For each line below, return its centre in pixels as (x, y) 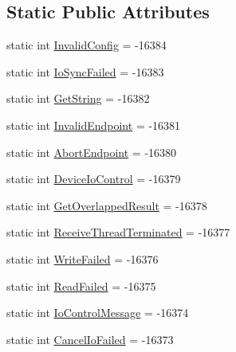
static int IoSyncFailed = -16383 (85, 71)
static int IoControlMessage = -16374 (98, 313)
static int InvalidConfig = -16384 (87, 45)
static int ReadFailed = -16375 (81, 286)
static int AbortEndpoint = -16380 (92, 152)
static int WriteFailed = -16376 (83, 258)
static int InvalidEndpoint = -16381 (94, 125)
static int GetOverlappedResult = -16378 (107, 205)
